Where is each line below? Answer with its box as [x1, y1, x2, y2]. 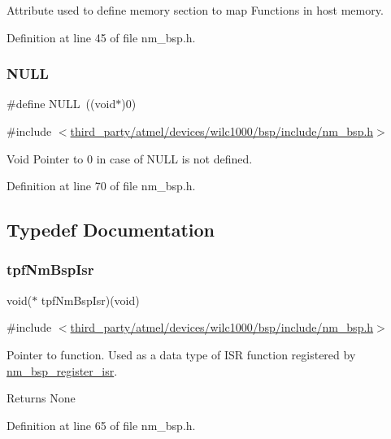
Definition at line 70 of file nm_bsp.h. [7, 177, 196, 194]
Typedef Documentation [7, 217, 215, 242]
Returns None [7, 389, 76, 406]
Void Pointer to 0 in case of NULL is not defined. [7, 150, 253, 167]
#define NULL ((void [7, 95, 116, 112]
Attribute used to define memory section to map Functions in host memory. [7, 2, 384, 18]
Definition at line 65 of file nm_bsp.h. [7, 416, 196, 433]
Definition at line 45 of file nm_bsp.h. [7, 28, 196, 46]
